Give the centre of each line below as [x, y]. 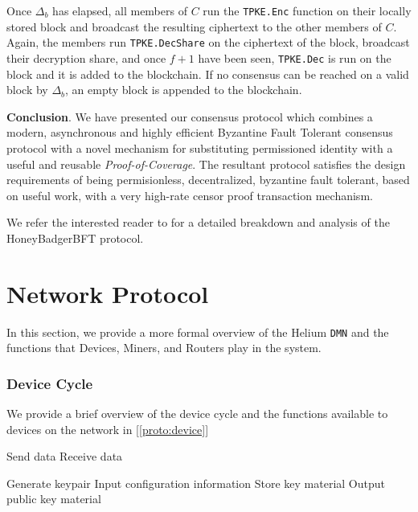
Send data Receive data [65, 456]
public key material [54, 499]
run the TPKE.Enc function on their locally [307, 10]
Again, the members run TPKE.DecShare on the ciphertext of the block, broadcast [208, 42]
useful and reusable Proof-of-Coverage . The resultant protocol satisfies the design [206, 164]
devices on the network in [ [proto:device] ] [108, 429]
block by [27, 90]
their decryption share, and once [86, 57]
